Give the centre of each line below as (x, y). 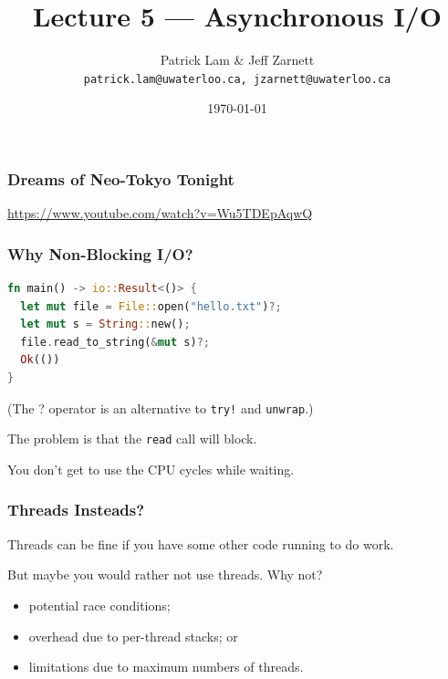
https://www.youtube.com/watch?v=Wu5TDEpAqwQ (160, 213)
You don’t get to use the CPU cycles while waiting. (151, 469)
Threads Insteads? (76, 510)
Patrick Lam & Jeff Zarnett (237, 60)
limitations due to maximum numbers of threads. (166, 667)
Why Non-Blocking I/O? (100, 253)
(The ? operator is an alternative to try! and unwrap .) (161, 407)
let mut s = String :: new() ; (105, 324)
